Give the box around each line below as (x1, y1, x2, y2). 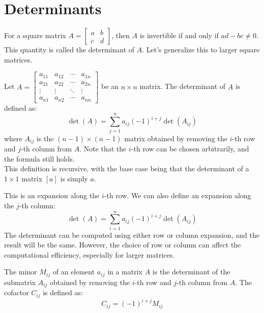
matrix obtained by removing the (124, 133, 227, 143)
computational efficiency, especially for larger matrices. (4, 249, 175, 260)
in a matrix (107, 266, 143, 277)
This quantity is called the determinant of (4, 44, 135, 55)
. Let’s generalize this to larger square (142, 44, 260, 55)
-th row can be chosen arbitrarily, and (131, 143, 249, 153)
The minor (4, 266, 37, 277)
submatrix (4, 276, 36, 287)
